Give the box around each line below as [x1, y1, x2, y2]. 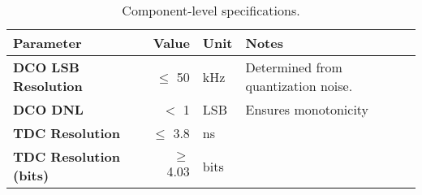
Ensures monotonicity [245, 100, 369, 119]
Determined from [245, 58, 342, 76]
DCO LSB [13, 58, 80, 76]
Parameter [13, 33, 82, 52]
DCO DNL [13, 100, 84, 119]
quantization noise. [245, 76, 353, 95]
